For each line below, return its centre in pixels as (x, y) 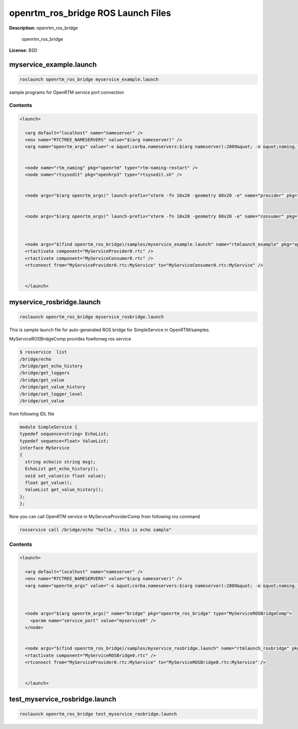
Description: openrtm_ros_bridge (43, 28)
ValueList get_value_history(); (64, 490)
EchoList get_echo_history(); (62, 469)
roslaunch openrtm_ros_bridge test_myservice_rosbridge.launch (98, 714)
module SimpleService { (49, 427)
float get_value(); (49, 483)
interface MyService (44, 448)
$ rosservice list (43, 352)
